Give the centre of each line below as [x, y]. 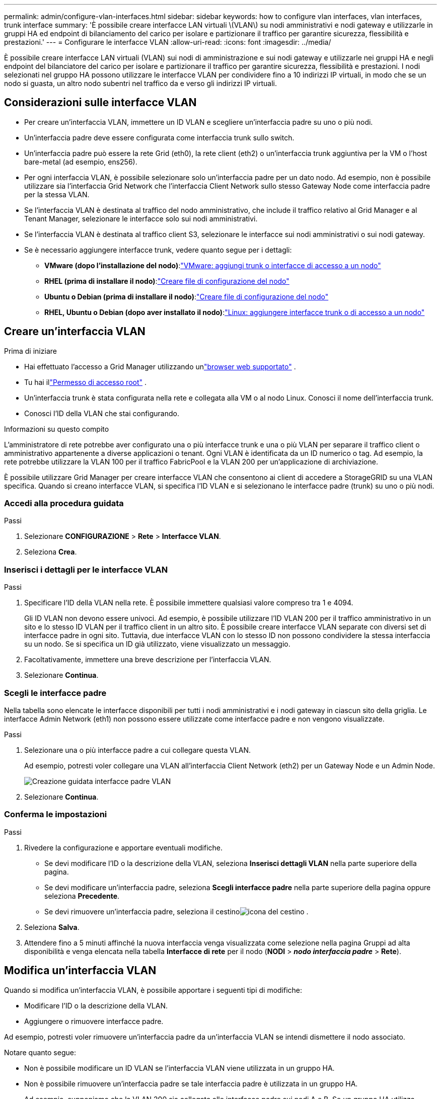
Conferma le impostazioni [56, 814]
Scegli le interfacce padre [55, 693]
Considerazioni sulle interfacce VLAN [100, 103]
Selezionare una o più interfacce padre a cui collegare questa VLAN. [138, 750]
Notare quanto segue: [40, 1052]
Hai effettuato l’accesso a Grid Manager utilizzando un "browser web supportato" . [160, 366]
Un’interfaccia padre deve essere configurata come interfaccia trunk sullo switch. [159, 137]
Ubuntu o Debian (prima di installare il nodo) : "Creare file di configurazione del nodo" [187, 296]
